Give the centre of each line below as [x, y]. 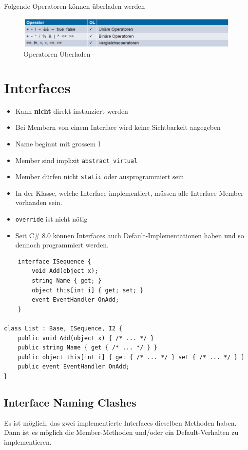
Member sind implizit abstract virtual [76, 160]
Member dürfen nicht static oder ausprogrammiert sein [100, 176]
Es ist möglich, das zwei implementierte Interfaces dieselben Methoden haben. [120, 422]
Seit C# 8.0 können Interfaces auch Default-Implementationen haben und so [130, 235]
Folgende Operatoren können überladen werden [75, 6]
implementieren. [28, 441]
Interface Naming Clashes [70, 402]
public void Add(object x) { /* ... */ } [86, 338]
